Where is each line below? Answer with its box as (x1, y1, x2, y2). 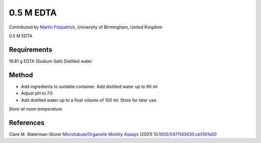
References (9, 118, 44, 127)
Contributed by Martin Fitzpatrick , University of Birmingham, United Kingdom (9, 24, 163, 30)
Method (9, 71, 33, 79)
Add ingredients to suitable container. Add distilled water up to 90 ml (21, 84, 158, 89)
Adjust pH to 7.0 (21, 90, 53, 96)
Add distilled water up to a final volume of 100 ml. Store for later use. (21, 97, 158, 103)
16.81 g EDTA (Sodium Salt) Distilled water (9, 58, 92, 64)
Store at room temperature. (9, 106, 64, 112)
